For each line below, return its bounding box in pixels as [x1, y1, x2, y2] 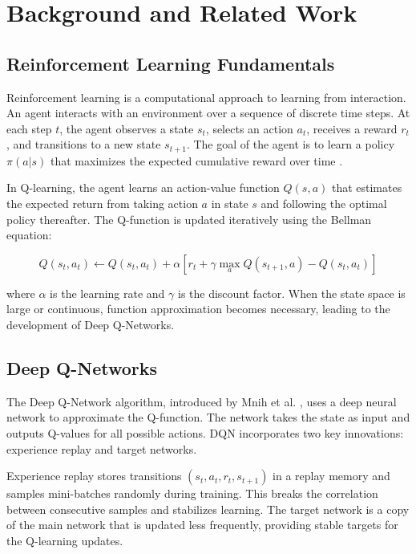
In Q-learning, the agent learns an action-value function [6, 179, 280, 196]
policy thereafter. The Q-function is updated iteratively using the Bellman [6, 210, 372, 227]
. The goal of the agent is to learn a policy [186, 136, 395, 153]
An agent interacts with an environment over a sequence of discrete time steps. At [6, 104, 410, 121]
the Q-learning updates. [6, 532, 123, 548]
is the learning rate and [50, 284, 165, 301]
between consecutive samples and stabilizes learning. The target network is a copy [6, 500, 410, 517]
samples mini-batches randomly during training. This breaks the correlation [6, 485, 378, 502]
